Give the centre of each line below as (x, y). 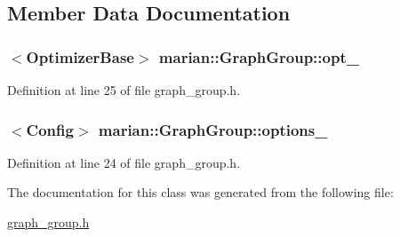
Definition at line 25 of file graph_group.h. (124, 90)
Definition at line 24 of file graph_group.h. (124, 162)
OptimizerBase (80, 56)
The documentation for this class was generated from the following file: (200, 192)
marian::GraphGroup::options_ (213, 129)
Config (50, 129)
